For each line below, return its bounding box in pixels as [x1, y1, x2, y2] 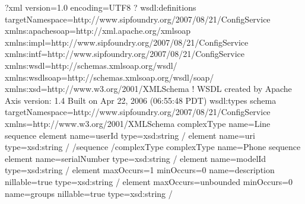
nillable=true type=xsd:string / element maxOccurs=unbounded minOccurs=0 [5, 175, 293, 187]
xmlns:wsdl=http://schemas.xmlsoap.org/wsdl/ [5, 59, 177, 71]
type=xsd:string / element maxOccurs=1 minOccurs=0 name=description [5, 164, 275, 176]
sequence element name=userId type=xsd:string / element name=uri [5, 129, 255, 141]
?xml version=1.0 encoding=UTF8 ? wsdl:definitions [5, 1, 196, 13]
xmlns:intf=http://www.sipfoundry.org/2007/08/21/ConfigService [5, 47, 245, 60]
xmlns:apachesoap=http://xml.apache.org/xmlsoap [5, 24, 190, 37]
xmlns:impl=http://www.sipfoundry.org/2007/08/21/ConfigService [5, 36, 249, 48]
